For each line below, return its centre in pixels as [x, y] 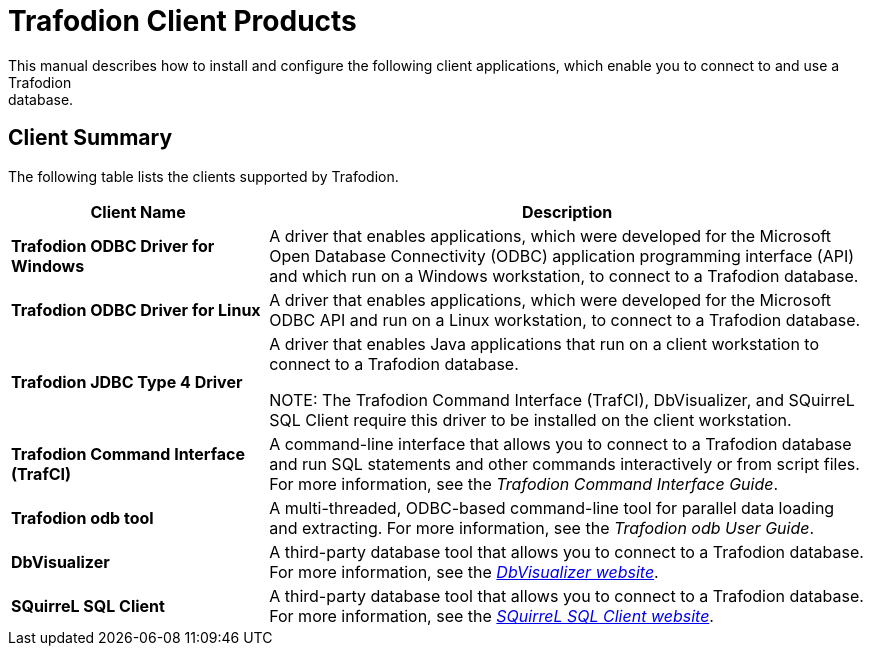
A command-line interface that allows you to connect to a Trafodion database [560, 443]
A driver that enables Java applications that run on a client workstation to [544, 343]
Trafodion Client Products [182, 21]
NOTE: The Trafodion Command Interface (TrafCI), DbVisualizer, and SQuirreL [562, 399]
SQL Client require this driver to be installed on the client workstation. [530, 419]
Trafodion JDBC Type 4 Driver [127, 381]
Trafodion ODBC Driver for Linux [136, 309]
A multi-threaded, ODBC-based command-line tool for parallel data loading [552, 507]
